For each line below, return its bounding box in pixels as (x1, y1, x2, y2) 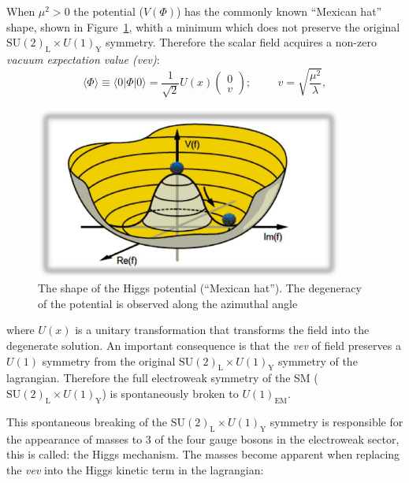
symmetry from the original (42, 352, 176, 369)
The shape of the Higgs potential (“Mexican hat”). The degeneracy (38, 280, 362, 296)
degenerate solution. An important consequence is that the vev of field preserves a (6, 337, 401, 354)
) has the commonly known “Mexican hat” (176, 3, 382, 19)
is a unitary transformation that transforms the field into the (75, 321, 370, 338)
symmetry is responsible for (270, 413, 403, 429)
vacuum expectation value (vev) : (6, 50, 160, 67)
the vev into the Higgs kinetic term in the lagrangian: (6, 461, 264, 477)
